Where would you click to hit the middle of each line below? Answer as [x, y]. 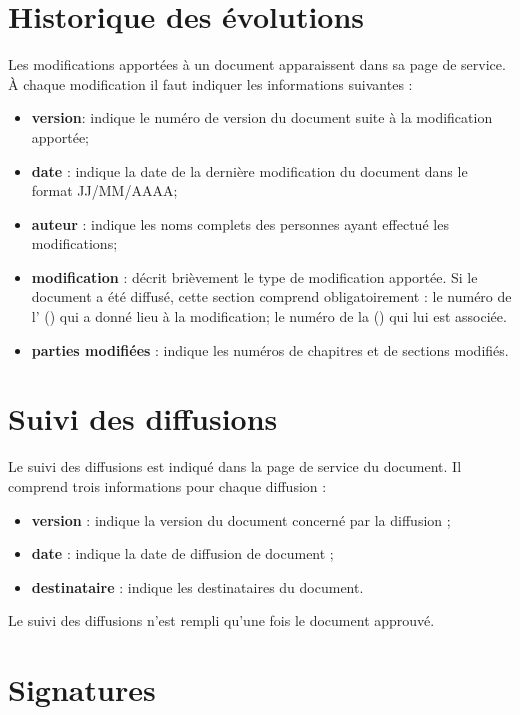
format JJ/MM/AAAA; [104, 190]
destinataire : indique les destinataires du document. [197, 586]
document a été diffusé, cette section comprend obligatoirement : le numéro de [271, 296]
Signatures [82, 689]
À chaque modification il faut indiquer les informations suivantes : [210, 83]
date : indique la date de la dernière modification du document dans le [249, 170]
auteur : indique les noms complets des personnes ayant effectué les [240, 223]
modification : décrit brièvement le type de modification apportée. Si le [254, 276]
